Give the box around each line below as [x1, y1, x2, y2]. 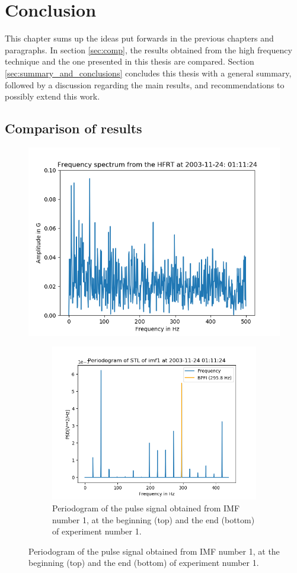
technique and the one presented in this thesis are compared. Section [5, 55, 254, 68]
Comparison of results [5, 119, 142, 137]
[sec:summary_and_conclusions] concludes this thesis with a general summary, [5, 66, 292, 79]
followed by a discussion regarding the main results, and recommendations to [5, 78, 285, 91]
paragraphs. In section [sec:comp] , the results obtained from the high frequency [5, 43, 292, 56]
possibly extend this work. [5, 90, 100, 103]
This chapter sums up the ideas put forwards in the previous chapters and [5, 32, 274, 44]
